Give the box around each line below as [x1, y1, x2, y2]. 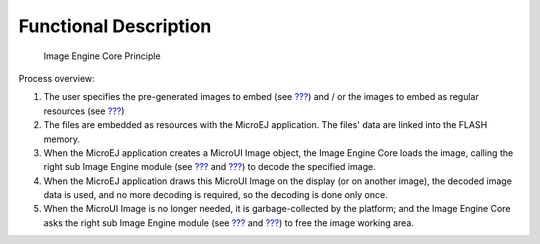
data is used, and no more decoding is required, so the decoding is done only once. [43, 189, 389, 201]
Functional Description [18, 15, 212, 37]
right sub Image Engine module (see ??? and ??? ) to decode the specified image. [43, 161, 376, 173]
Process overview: [18, 72, 95, 84]
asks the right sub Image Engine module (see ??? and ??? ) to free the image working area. [43, 216, 415, 229]
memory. [43, 133, 80, 145]
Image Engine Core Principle [43, 50, 161, 62]
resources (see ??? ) [43, 105, 125, 117]
